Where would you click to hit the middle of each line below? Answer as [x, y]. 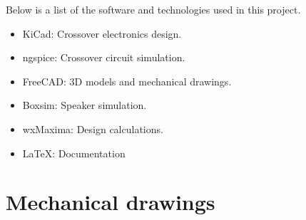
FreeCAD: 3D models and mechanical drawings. [127, 81]
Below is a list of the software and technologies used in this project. [153, 9]
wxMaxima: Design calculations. [93, 129]
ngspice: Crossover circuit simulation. [104, 57]
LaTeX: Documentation [74, 153]
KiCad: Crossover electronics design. [102, 33]
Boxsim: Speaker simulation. [85, 105]
